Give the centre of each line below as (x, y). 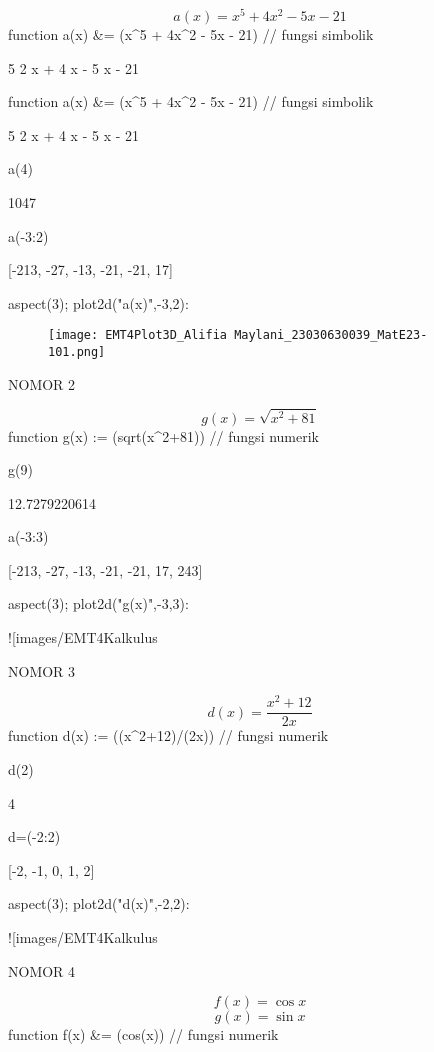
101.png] (77, 352)
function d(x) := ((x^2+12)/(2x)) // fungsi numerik (168, 735)
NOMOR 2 (42, 383)
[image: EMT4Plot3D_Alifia (137, 335)
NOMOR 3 (42, 670)
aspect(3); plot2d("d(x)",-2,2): (99, 903)
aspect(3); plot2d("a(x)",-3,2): (98, 302)
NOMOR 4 (42, 970)
